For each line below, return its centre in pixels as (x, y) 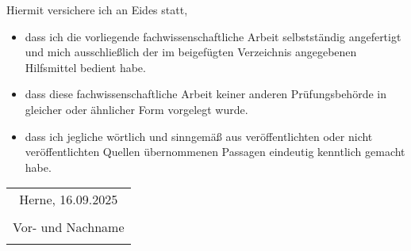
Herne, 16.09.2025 (69, 200)
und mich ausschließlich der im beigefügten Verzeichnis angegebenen (191, 52)
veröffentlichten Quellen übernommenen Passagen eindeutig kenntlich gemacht (215, 152)
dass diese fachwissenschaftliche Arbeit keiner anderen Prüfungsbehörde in (205, 94)
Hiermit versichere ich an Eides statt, (97, 10)
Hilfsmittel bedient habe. (85, 67)
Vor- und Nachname (69, 227)
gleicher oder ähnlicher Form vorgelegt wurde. (136, 109)
